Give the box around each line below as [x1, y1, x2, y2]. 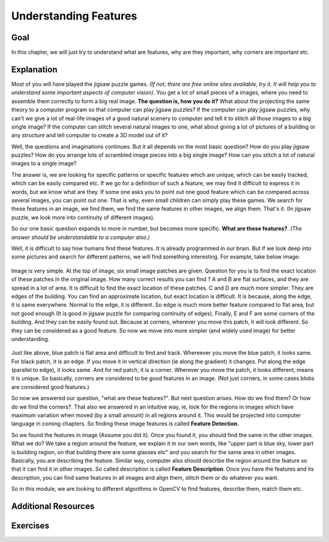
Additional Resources [11, 501, 94, 512]
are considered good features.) [11, 383, 90, 390]
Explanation [11, 64, 58, 74]
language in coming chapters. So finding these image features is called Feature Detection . [11, 420, 239, 427]
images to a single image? [11, 160, 77, 167]
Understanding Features [11, 9, 138, 23]
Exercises [11, 520, 50, 530]
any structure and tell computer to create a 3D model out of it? [11, 132, 168, 139]
